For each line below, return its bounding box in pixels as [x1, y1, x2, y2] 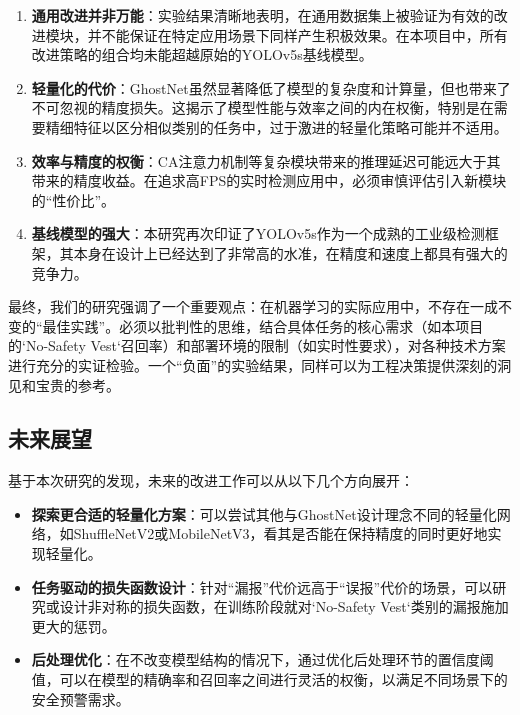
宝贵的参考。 [35, 374, 120, 395]
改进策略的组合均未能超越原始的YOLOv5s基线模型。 [31, 44, 373, 65]
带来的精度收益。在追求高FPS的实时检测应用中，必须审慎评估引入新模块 [31, 170, 507, 191]
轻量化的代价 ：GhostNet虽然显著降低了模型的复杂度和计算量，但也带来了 [31, 77, 511, 98]
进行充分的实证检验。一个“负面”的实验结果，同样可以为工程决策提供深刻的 [8, 354, 498, 375]
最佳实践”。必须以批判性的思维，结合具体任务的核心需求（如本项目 [42, 315, 484, 336]
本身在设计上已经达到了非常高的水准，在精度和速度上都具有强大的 [73, 242, 508, 263]
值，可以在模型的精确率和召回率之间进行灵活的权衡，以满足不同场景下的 [31, 669, 508, 690]
